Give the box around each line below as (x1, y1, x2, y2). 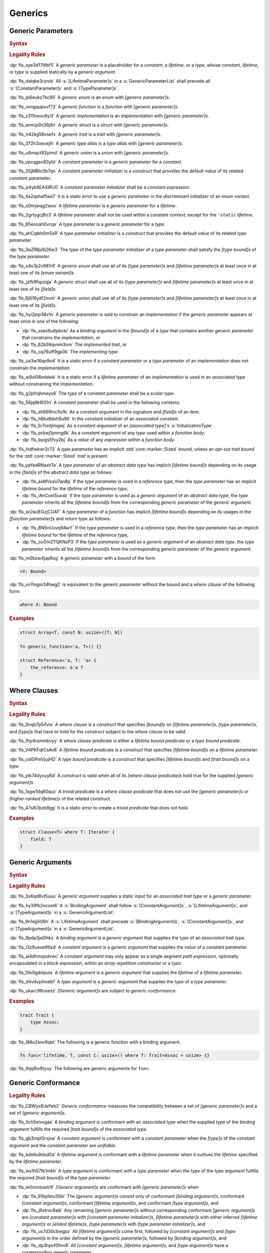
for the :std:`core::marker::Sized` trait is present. (9, 453, 108, 459)
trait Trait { (19, 1012, 54, 1018)
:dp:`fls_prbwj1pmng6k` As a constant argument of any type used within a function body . (21, 430, 205, 436)
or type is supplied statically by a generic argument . (9, 69, 116, 75)
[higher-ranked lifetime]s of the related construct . (9, 795, 111, 801)
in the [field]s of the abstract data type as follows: (9, 469, 113, 475)
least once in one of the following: (9, 318, 79, 324)
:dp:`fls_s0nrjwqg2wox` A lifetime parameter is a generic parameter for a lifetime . (9, 202, 177, 208)
